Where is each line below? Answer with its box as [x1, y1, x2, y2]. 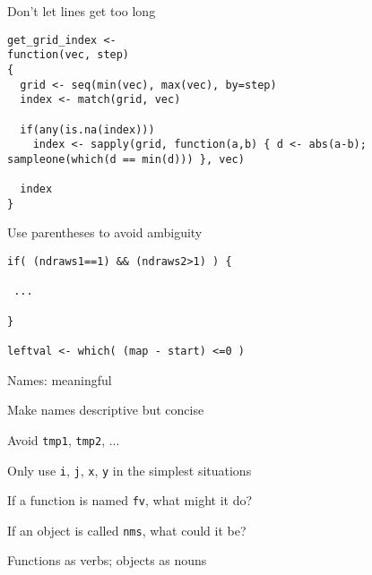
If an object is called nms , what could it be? [7, 520, 247, 539]
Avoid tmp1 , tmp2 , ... [7, 430, 120, 449]
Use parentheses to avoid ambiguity [7, 223, 203, 242]
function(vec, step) [7, 48, 130, 62]
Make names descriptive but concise [7, 400, 204, 419]
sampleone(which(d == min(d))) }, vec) [7, 152, 245, 166]
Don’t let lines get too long [7, 2, 156, 20]
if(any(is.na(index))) [20, 123, 155, 136]
